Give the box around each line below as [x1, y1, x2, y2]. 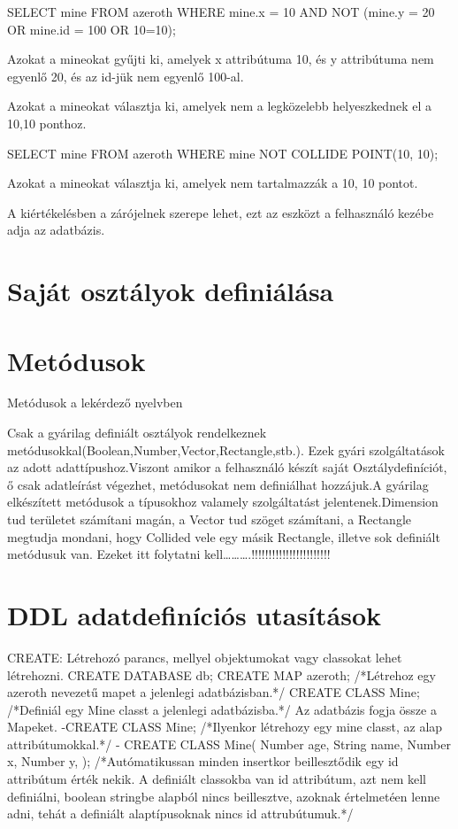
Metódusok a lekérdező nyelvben [7, 393, 183, 412]
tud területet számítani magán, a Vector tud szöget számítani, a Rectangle [7, 510, 412, 528]
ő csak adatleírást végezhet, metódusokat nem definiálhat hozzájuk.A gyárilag [7, 475, 429, 493]
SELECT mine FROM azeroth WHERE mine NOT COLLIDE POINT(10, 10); [7, 143, 439, 162]
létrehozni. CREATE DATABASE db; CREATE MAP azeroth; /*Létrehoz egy [7, 665, 436, 684]
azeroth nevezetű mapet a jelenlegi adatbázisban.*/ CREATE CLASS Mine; [7, 683, 420, 701]
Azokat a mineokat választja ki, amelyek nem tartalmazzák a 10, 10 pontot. [7, 174, 418, 192]
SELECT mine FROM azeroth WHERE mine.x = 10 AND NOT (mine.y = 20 [7, 3, 435, 20]
